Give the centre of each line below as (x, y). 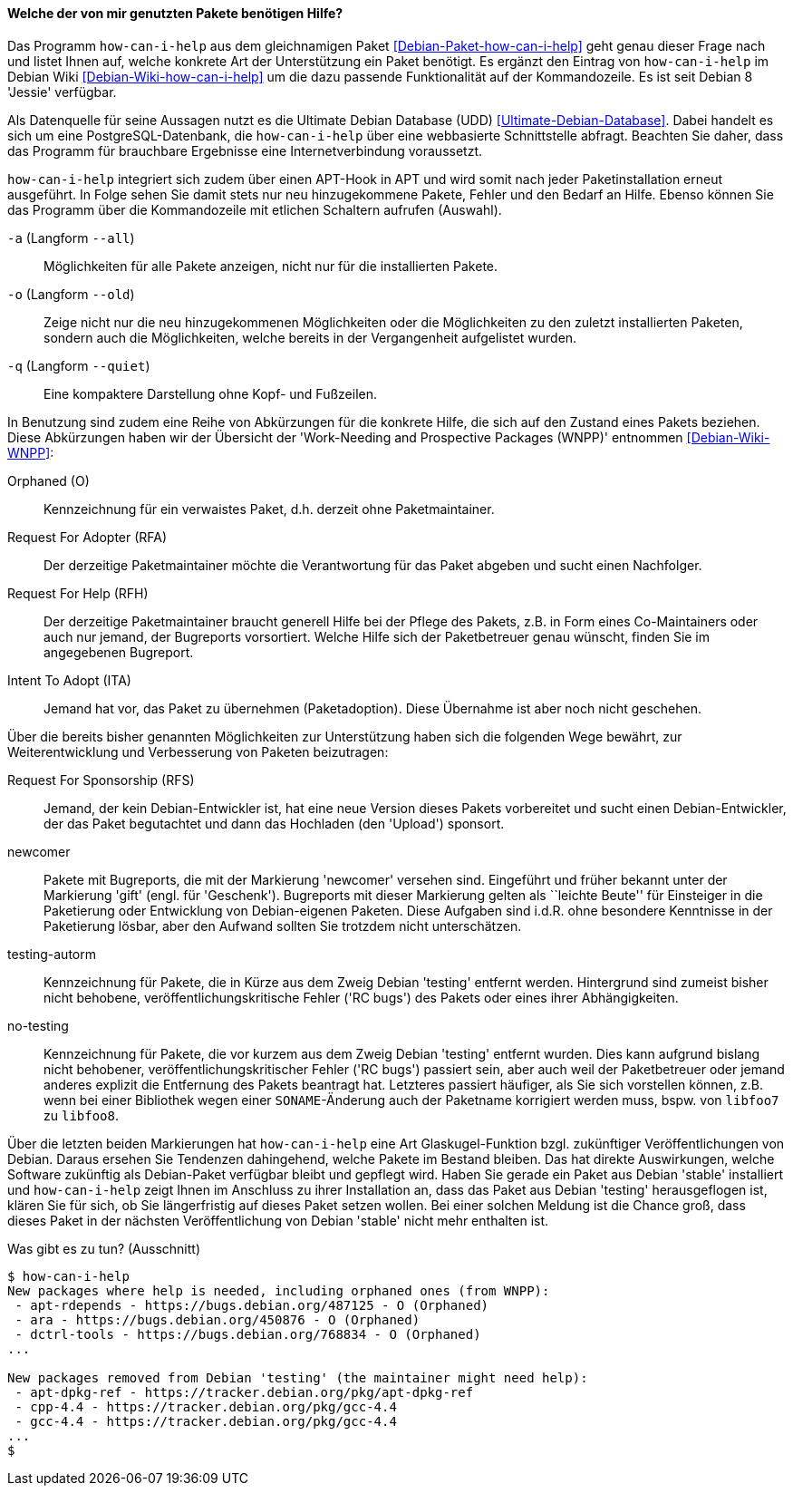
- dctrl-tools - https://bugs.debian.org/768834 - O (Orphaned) (248, 1334)
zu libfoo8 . (82, 1115)
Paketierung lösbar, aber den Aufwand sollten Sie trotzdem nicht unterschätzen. (283, 926)
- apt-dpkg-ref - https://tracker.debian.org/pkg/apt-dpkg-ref (244, 1392)
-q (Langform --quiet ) (79, 365)
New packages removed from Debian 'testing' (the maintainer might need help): (298, 1377)
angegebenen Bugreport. (119, 652)
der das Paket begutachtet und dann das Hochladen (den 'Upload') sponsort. (274, 823)
